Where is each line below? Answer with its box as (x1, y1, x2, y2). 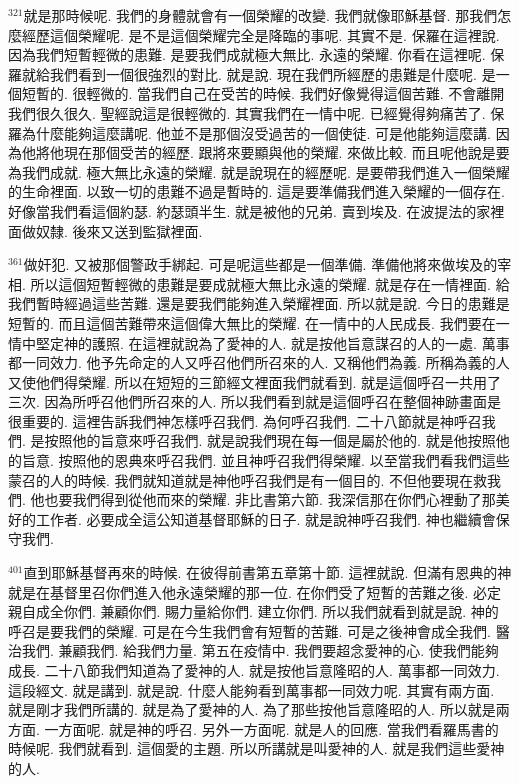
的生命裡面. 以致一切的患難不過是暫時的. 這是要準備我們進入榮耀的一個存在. (8, 181, 505, 202)
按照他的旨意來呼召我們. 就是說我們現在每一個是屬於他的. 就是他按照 (44, 430, 496, 451)
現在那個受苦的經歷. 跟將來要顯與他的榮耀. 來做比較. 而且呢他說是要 (63, 142, 510, 163)
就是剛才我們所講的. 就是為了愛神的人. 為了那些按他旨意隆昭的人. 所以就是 (8, 699, 496, 720)
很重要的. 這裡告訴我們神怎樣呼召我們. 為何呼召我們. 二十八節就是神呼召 (8, 410, 482, 431)
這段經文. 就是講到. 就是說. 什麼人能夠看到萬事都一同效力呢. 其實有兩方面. (8, 679, 495, 700)
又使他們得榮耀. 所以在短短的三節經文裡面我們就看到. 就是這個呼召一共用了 (8, 371, 502, 392)
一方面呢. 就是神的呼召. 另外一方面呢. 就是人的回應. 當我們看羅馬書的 (44, 718, 499, 739)
